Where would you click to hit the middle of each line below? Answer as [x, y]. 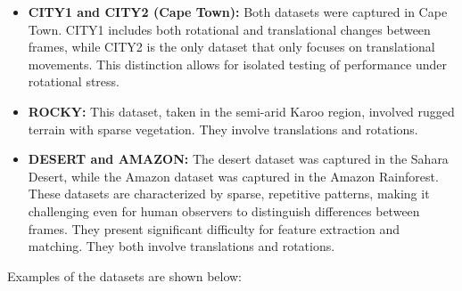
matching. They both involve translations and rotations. [181, 246]
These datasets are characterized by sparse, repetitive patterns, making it [229, 194]
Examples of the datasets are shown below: [125, 275]
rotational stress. [74, 81]
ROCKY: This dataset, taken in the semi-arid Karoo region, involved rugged [241, 111]
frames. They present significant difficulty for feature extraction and [214, 228]
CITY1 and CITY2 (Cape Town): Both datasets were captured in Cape [238, 12]
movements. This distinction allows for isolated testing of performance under [238, 64]
